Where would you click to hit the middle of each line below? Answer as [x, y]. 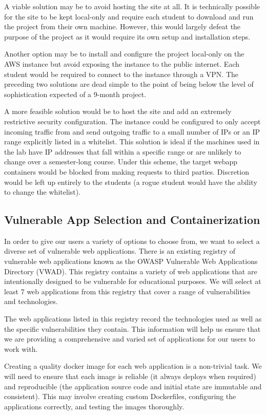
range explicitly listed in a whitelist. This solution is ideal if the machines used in [132, 142]
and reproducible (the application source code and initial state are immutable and [133, 386]
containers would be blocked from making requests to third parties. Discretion [127, 171]
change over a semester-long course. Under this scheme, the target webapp [121, 162]
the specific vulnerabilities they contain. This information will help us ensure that [132, 328]
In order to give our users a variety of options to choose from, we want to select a [132, 241]
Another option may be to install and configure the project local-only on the [124, 54]
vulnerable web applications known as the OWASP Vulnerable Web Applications [131, 261]
